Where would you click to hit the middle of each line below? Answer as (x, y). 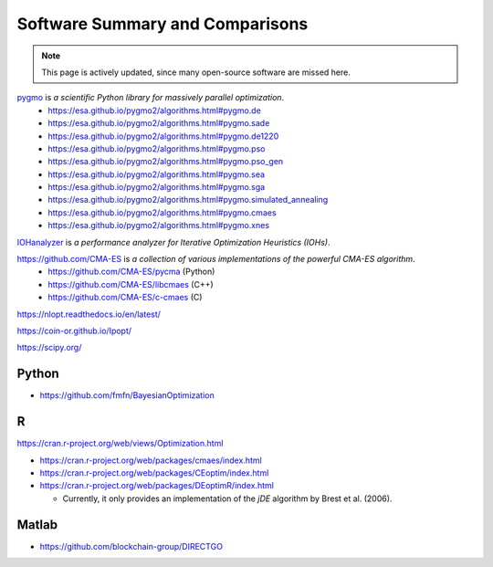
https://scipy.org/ (49, 348)
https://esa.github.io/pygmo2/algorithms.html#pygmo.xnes (158, 226)
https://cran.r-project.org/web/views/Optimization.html (120, 444)
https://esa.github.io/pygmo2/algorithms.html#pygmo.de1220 (163, 136)
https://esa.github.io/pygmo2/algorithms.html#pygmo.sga (157, 187)
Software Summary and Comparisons (163, 24)
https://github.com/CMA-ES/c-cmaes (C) (125, 298)
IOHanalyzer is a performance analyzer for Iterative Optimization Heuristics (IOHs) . (173, 242)
